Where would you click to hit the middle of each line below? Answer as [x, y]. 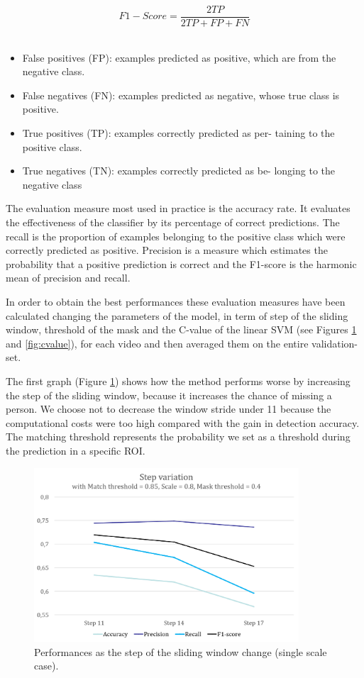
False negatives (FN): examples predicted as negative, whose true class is [181, 95]
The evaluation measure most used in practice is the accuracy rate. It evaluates [178, 208]
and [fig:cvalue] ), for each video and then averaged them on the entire [157, 343]
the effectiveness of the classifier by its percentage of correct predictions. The [173, 222]
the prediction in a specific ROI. [76, 450]
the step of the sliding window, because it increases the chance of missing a [169, 395]
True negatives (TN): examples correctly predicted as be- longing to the [178, 171]
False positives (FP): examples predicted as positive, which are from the [179, 57]
